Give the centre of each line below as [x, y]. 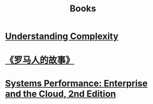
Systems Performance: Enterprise [76, 83]
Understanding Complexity [62, 36]
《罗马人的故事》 [40, 60]
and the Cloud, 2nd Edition [60, 94]
